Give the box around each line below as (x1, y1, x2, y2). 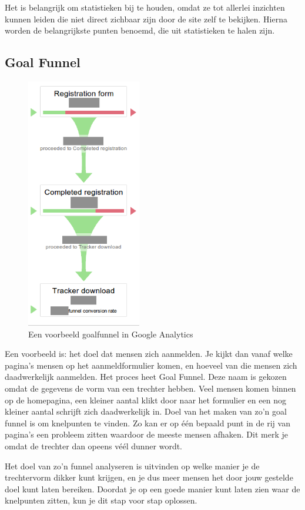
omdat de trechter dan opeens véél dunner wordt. (5, 440, 183, 452)
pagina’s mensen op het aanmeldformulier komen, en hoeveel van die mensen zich (5, 359, 297, 371)
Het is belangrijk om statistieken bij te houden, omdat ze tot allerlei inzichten (5, 1, 285, 13)
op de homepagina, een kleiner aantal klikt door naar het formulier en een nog (5, 393, 286, 406)
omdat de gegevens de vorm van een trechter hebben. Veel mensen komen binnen (5, 382, 296, 395)
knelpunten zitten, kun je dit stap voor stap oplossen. (5, 494, 197, 506)
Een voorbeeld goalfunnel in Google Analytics (28, 327, 193, 340)
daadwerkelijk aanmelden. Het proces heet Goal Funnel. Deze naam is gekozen (5, 370, 287, 383)
